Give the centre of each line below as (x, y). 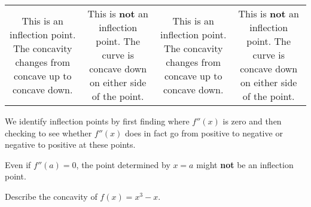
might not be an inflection (245, 164)
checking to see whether (48, 133)
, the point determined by (123, 164)
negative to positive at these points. (70, 144)
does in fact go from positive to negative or (204, 133)
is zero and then (252, 121)
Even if (18, 164)
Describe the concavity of (51, 196)
